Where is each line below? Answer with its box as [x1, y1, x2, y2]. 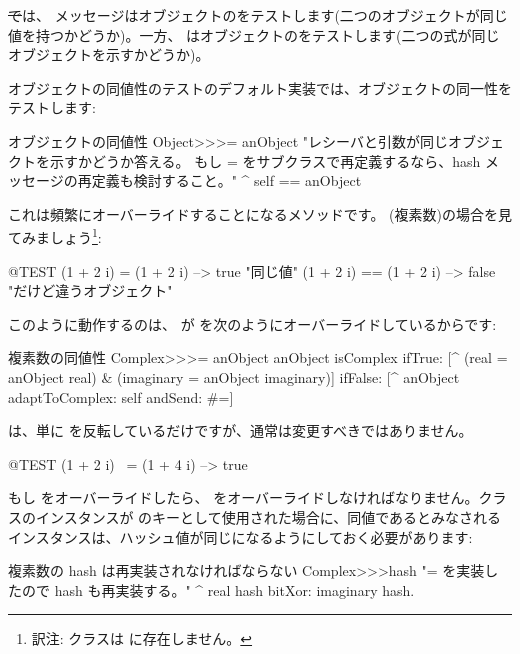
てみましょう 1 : [8, 224, 102, 247]
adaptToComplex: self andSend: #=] [8, 386, 234, 407]
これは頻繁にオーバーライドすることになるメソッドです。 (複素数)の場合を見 [8, 203, 513, 224]
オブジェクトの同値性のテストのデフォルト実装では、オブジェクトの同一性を [8, 77, 512, 98]
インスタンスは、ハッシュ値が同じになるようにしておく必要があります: [8, 526, 473, 547]
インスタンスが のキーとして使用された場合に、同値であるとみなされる [35, 506, 502, 527]
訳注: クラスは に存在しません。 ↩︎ [31, 628, 253, 649]
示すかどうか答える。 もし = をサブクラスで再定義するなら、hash [49, 150, 481, 171]
